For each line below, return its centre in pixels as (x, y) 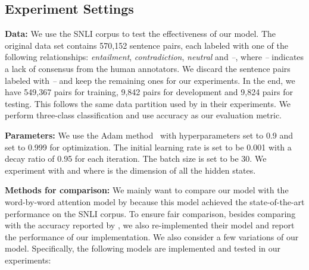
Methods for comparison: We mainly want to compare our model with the (147, 190)
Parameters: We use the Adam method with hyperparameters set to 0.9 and (149, 135)
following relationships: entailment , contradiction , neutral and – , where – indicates (154, 57)
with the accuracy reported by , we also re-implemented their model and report (150, 225)
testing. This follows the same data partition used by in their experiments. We (148, 103)
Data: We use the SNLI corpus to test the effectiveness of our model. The (141, 34)
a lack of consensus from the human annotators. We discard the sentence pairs (148, 68)
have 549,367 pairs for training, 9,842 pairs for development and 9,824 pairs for (149, 92)
